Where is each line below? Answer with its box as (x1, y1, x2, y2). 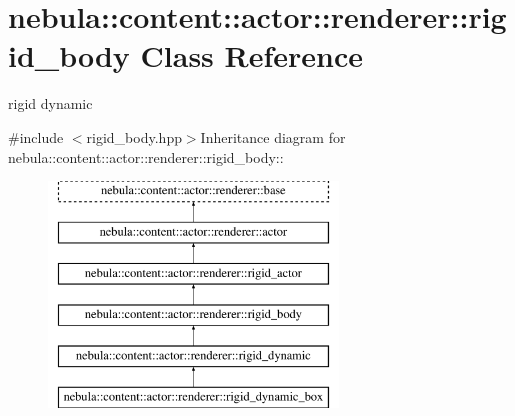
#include (8, 126, 64, 147)
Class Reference (140, 35, 364, 76)
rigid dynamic (8, 93, 93, 114)
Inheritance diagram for (200, 126, 346, 147)
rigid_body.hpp (86, 126, 182, 147)
